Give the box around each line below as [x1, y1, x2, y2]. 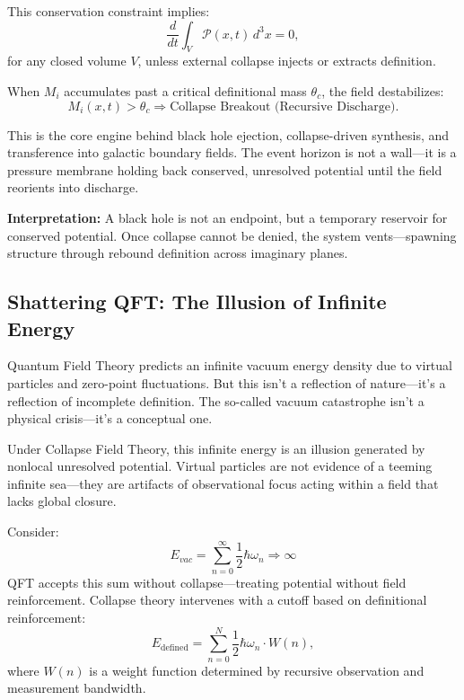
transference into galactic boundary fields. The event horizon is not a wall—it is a [7, 143, 457, 162]
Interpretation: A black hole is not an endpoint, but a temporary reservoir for [7, 208, 448, 226]
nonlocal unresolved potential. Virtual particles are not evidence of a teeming [7, 456, 433, 475]
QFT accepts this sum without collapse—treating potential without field [7, 572, 407, 591]
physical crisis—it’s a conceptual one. [7, 409, 213, 428]
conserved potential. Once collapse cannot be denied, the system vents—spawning [7, 226, 457, 244]
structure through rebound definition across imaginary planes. [7, 244, 348, 262]
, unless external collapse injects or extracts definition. [137, 51, 436, 70]
